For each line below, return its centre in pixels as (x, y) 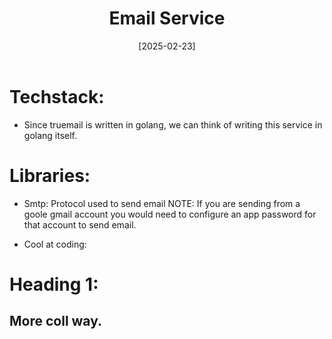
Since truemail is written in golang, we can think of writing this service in (173, 124)
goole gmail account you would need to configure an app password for (170, 214)
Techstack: (57, 96)
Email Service (167, 18)
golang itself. (50, 135)
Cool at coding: (55, 244)
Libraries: (50, 175)
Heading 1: (54, 284)
